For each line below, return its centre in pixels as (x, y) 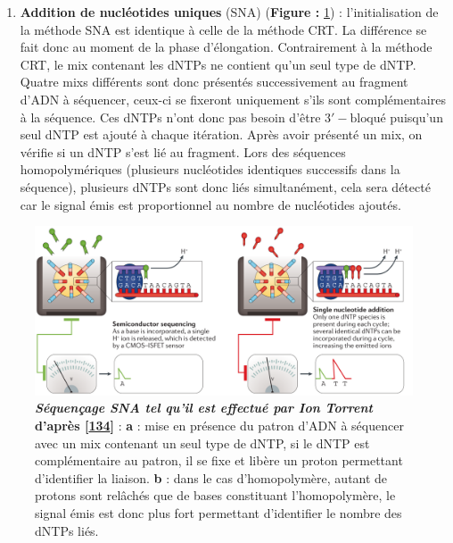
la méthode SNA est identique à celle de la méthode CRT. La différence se (223, 29)
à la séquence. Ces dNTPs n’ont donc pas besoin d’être (170, 117)
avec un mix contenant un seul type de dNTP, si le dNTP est (202, 443)
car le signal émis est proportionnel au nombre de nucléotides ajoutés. (210, 204)
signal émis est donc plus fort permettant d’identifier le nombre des (218, 512)
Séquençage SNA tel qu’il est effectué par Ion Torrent (204, 408)
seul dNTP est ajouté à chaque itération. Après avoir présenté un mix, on (221, 134)
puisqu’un (416, 117)
